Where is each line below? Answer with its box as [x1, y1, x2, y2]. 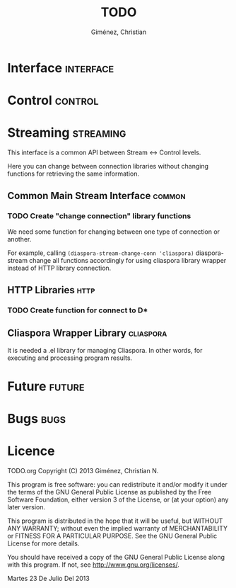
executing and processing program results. [7, 354, 133, 362]
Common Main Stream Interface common [7, 190, 186, 202]
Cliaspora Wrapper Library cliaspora [7, 327, 167, 339]
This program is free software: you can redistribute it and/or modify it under [7, 480, 228, 489]
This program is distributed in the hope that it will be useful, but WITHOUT [7, 516, 223, 525]
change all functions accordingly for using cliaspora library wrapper [29, 256, 227, 264]
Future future [7, 378, 85, 395]
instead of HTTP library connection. [7, 264, 112, 272]
